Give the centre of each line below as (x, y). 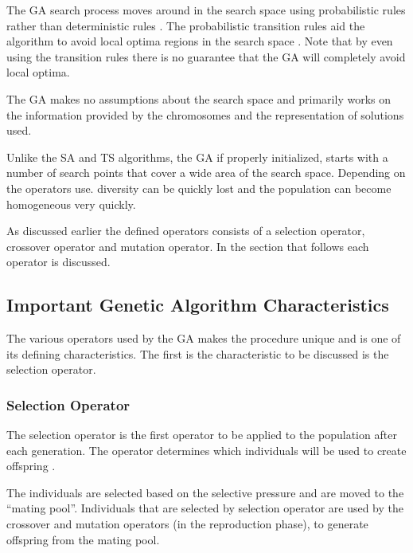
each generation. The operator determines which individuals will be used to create (206, 450)
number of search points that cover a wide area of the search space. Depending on (206, 173)
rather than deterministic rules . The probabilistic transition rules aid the (186, 25)
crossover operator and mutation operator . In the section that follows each (188, 246)
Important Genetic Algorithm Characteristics (198, 305)
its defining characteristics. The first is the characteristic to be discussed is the (198, 353)
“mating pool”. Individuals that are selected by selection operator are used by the (205, 508)
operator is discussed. (58, 262)
